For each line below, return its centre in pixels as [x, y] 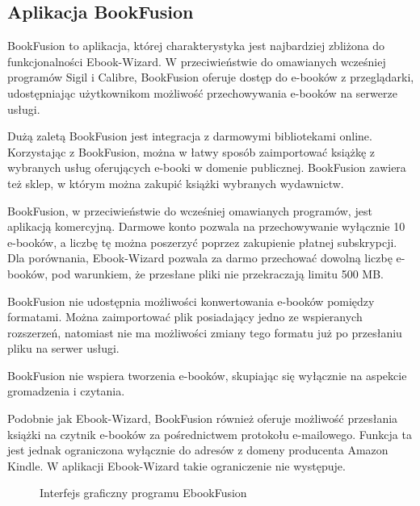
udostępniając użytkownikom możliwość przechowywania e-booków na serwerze [202, 92]
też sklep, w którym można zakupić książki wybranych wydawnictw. [176, 183]
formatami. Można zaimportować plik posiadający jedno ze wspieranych [185, 317]
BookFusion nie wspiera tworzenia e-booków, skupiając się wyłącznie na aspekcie [207, 375]
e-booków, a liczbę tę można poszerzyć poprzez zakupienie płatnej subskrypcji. [202, 242]
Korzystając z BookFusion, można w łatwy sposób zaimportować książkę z [191, 151]
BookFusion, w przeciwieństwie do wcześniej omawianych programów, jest [190, 210]
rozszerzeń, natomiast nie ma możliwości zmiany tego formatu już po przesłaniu [205, 332]
